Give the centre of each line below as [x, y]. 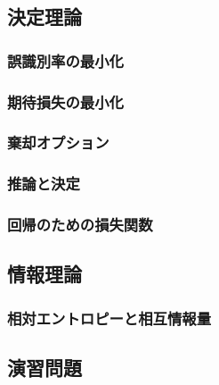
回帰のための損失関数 [80, 225]
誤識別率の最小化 [65, 60]
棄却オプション [58, 142]
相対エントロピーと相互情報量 [109, 318]
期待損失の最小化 [65, 101]
